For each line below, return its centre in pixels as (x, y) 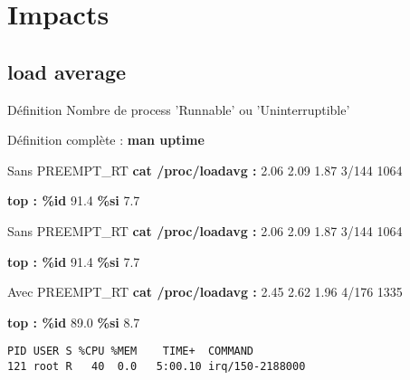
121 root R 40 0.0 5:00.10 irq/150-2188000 (157, 366)
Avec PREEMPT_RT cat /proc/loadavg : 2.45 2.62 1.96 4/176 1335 (205, 292)
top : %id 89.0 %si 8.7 (74, 322)
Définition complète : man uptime (106, 140)
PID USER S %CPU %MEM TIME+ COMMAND (131, 351)
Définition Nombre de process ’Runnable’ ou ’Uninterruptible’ (179, 109)
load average (67, 71)
